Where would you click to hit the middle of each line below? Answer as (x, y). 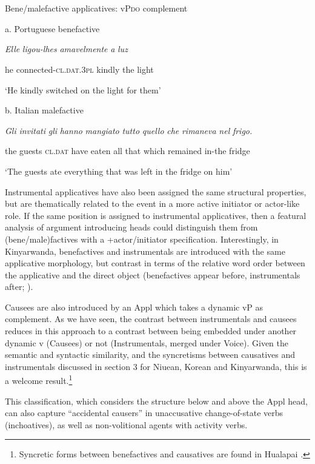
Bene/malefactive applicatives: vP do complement (96, 8)
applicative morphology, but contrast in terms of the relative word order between (155, 263)
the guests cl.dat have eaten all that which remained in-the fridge (128, 151)
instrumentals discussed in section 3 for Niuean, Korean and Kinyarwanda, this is (156, 366)
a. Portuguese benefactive (52, 28)
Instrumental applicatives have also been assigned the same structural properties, (156, 191)
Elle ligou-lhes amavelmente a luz (66, 49)
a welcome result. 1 (39, 380)
